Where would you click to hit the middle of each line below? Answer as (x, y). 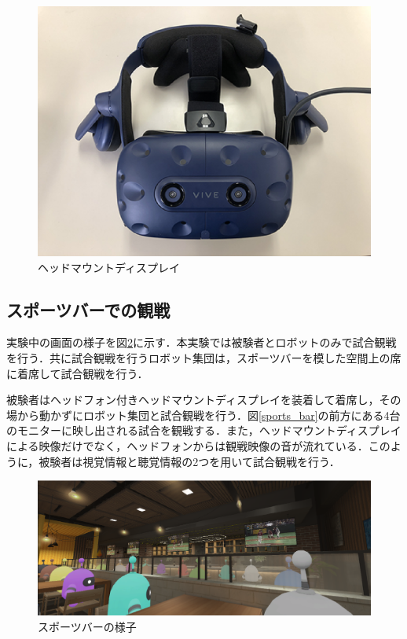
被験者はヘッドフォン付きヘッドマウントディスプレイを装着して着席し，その (204, 400)
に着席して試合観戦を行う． (77, 373)
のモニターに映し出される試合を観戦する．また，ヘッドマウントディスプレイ (204, 430)
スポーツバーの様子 (87, 626)
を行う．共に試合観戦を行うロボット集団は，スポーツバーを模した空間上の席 (204, 357)
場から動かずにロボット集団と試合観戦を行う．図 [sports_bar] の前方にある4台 (203, 415)
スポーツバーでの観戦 (88, 309)
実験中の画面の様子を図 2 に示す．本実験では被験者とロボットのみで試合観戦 (202, 342)
